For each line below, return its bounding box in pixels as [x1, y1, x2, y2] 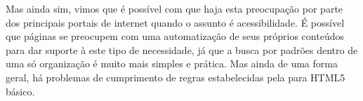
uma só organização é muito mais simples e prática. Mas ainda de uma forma [6, 56, 338, 71]
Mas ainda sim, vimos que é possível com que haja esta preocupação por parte [6, 1, 343, 15]
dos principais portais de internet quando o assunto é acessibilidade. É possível [6, 15, 345, 29]
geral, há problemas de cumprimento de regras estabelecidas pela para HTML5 [6, 69, 345, 84]
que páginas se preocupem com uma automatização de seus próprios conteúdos [6, 29, 344, 43]
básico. [6, 83, 35, 98]
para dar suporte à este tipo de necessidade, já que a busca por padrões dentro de [6, 42, 358, 57]
